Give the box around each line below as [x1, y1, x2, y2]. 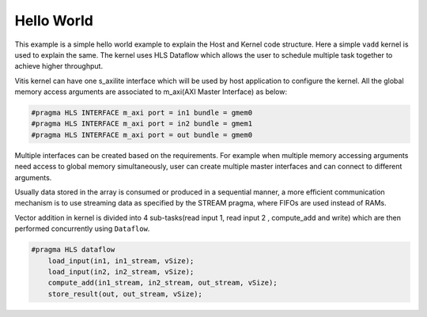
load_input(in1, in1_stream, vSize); [47, 256, 195, 265]
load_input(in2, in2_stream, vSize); [47, 267, 195, 276]
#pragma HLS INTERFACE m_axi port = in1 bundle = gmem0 [31, 108, 253, 118]
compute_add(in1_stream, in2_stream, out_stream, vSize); [47, 278, 278, 288]
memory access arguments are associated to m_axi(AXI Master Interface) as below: [14, 87, 288, 96]
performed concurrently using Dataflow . [14, 224, 150, 233]
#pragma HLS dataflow [31, 245, 115, 255]
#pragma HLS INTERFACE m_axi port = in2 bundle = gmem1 [31, 119, 253, 128]
